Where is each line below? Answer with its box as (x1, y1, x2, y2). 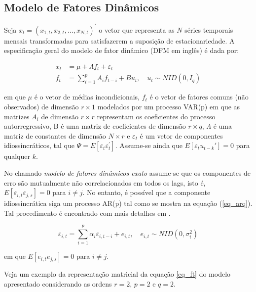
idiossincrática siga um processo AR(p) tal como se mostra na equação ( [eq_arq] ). (4, 198, 253, 208)
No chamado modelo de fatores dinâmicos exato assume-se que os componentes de (4, 167, 251, 178)
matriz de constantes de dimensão (4, 130, 106, 141)
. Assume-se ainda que (115, 140, 183, 150)
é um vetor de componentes (140, 130, 223, 141)
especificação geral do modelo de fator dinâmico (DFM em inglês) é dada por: (4, 45, 239, 55)
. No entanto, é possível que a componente (82, 187, 211, 197)
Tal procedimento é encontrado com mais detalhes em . (4, 207, 171, 218)
